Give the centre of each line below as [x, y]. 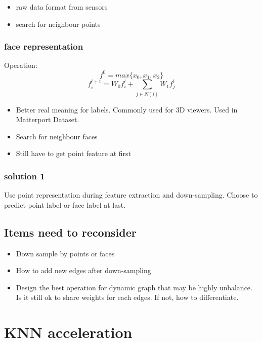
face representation [44, 46]
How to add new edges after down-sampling [83, 270]
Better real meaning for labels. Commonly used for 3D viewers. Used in [127, 109]
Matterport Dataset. [48, 119]
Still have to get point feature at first [74, 153]
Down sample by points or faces [65, 253]
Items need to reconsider [70, 232]
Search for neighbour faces [57, 136]
